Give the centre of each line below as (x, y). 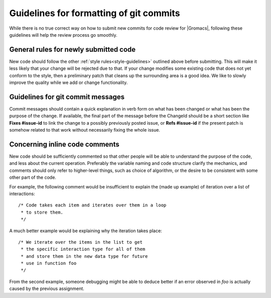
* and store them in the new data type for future (84, 256)
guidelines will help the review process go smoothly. (63, 35)
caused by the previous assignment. (47, 288)
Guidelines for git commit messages (67, 97)
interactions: (22, 193)
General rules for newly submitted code (73, 49)
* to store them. (42, 212)
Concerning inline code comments (64, 144)
